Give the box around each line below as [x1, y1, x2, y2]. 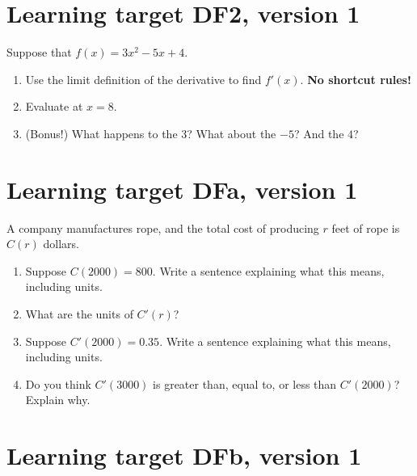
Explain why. [25, 391, 91, 408]
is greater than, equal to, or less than [153, 375, 337, 392]
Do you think [25, 375, 91, 392]
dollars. [43, 235, 79, 252]
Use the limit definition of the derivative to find [25, 70, 262, 87]
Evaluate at [25, 98, 83, 115]
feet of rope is [331, 219, 400, 236]
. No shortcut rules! [300, 70, 411, 87]
